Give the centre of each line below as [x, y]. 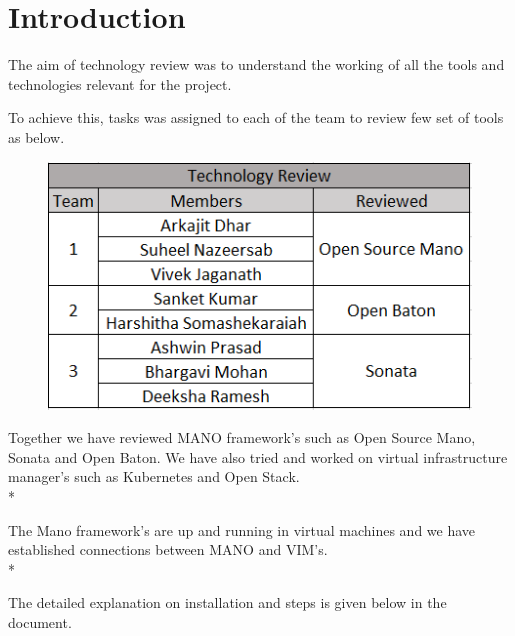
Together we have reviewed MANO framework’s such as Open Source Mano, [242, 437]
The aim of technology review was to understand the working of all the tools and [256, 64]
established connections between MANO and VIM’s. [168, 549]
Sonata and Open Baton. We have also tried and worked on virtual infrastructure [258, 456]
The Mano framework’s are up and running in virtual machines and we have [242, 529]
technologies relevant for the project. [120, 83]
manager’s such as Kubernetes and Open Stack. [154, 476]
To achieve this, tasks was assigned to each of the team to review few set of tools [256, 117]
